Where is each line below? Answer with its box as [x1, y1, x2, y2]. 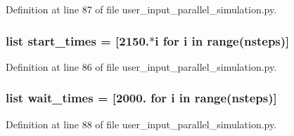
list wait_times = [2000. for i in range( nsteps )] [6, 89, 277, 107]
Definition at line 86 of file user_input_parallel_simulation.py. [6, 59, 277, 74]
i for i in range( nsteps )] [155, 32, 290, 49]
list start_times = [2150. [6, 32, 150, 49]
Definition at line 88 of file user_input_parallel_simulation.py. [6, 116, 277, 131]
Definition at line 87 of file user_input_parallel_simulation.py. [6, 2, 277, 16]
